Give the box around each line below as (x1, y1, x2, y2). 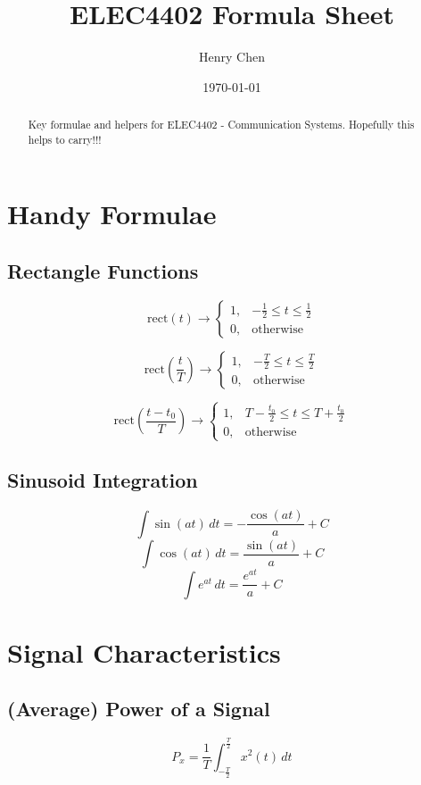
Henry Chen (199, 47, 265, 66)
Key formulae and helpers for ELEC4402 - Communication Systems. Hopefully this (28, 117, 415, 132)
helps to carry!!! (28, 131, 102, 146)
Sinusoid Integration (7, 466, 198, 494)
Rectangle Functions (7, 257, 199, 284)
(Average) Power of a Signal (7, 695, 270, 722)
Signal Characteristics (7, 633, 281, 670)
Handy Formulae (7, 196, 217, 232)
